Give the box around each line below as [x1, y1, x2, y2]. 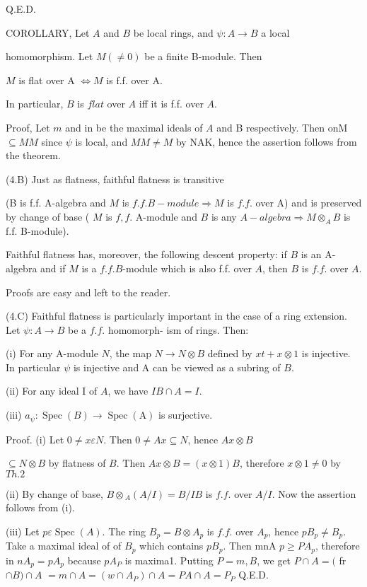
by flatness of [48, 455, 106, 470]
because [67, 552, 101, 567]
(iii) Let [6, 523, 40, 538]
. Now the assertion [272, 486, 356, 501]
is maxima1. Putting [124, 552, 214, 567]
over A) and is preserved [255, 195, 362, 210]
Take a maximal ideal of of [6, 538, 122, 553]
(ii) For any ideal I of [6, 383, 98, 398]
